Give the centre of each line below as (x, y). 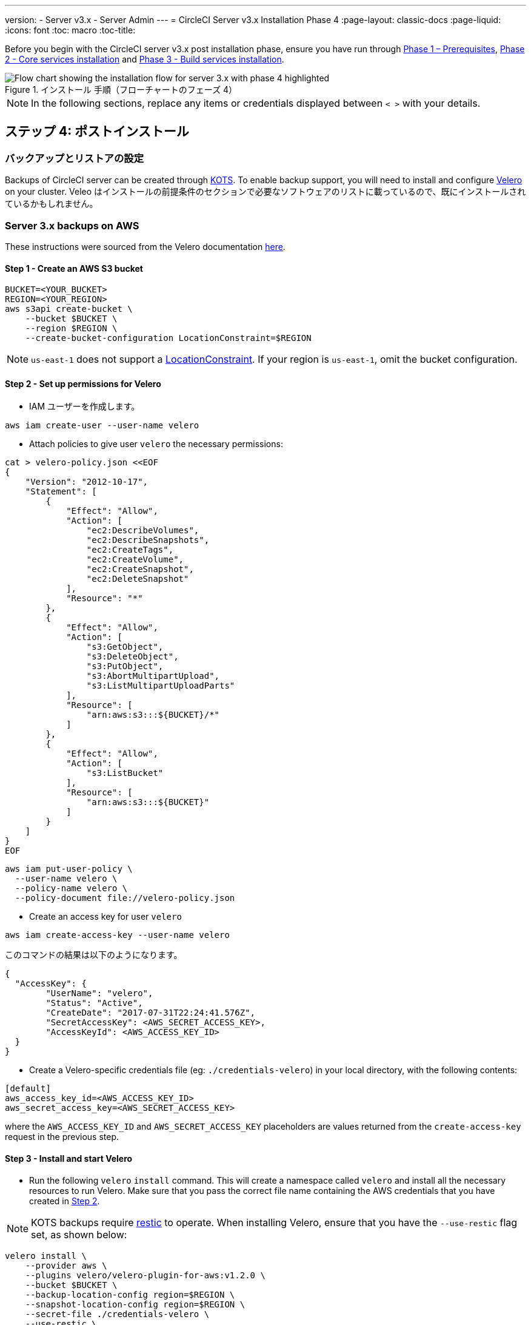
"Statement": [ (61, 492)
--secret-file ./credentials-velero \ (117, 1314)
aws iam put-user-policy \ (69, 869)
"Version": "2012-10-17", (87, 482)
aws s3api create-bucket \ (69, 309)
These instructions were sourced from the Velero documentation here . (145, 246)
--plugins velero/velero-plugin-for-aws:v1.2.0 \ (145, 1275)
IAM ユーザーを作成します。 (85, 406)
